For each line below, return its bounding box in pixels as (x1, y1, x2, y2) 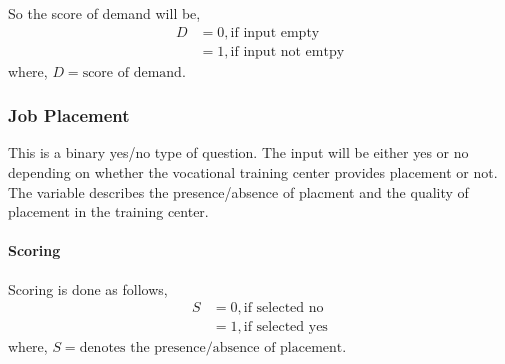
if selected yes (243, 320, 328, 335)
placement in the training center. (8, 201, 209, 222)
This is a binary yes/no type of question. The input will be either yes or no (8, 142, 469, 163)
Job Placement (8, 103, 130, 128)
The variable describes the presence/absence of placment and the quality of (8, 181, 469, 202)
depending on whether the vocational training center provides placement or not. (8, 162, 498, 183)
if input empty (230, 25, 320, 40)
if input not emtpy (230, 44, 345, 59)
